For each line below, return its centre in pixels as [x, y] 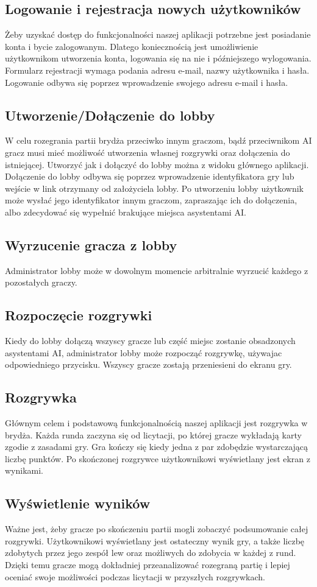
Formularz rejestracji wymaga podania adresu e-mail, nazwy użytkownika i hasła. [157, 70]
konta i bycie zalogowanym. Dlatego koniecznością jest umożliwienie [132, 46]
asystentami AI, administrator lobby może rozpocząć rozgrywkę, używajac [144, 352]
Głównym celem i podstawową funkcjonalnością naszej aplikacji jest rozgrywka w [156, 423]
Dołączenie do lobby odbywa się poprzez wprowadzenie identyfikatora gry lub [150, 176]
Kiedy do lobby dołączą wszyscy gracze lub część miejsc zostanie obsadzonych [150, 341]
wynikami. [24, 470]
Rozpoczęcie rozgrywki [79, 315]
